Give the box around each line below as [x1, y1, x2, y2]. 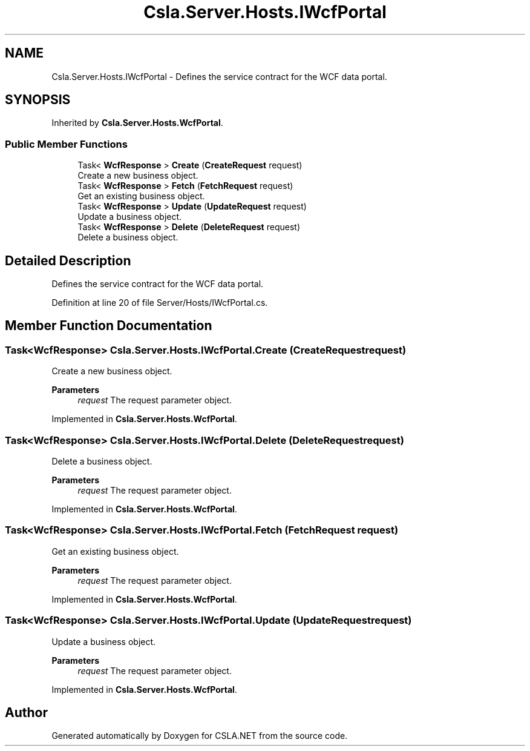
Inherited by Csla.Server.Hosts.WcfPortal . [51, 117, 223, 128]
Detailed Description [5, 253, 131, 268]
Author [5, 704, 48, 720]
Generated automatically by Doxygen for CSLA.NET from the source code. [51, 730, 348, 741]
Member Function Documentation [5, 318, 212, 334]
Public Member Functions [5, 137, 128, 150]
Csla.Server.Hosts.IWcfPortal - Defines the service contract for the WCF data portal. [51, 71, 387, 82]
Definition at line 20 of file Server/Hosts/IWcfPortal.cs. [51, 297, 268, 308]
